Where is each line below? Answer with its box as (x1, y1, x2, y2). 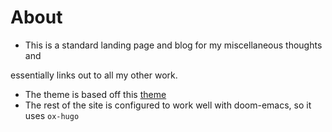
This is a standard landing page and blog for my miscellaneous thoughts (24, 39, 323, 51)
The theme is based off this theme (24, 88, 167, 100)
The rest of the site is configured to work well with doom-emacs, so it (24, 99, 312, 111)
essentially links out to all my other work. (10, 69, 178, 81)
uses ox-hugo (24, 109, 80, 121)
